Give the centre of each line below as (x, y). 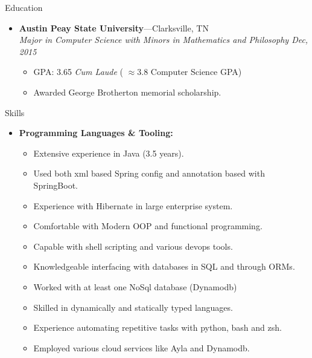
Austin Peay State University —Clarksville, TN (114, 28)
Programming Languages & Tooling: (96, 133)
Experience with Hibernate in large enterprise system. (133, 205)
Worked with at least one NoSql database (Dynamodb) (135, 286)
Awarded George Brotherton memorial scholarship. (127, 92)
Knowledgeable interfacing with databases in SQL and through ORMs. (164, 266)
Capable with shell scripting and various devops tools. (133, 246)
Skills (15, 112)
